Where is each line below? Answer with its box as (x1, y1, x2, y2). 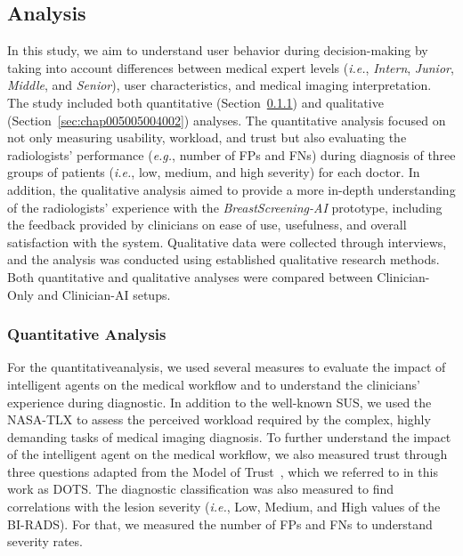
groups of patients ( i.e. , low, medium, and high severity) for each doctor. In (7, 163, 420, 181)
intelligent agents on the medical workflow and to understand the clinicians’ (7, 375, 420, 393)
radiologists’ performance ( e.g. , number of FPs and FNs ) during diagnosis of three (7, 145, 456, 164)
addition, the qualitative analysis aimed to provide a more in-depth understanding (7, 180, 456, 198)
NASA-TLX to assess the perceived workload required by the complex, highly (7, 410, 431, 429)
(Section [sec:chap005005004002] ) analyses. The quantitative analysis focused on (7, 110, 446, 129)
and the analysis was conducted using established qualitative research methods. (7, 250, 440, 269)
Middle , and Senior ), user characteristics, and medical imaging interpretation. (7, 76, 432, 94)
